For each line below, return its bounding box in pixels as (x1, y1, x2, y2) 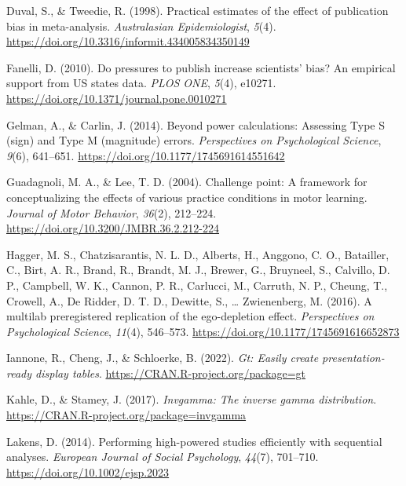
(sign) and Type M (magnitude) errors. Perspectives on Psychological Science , (6, 132, 382, 148)
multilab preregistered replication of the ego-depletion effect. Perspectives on (6, 308, 375, 324)
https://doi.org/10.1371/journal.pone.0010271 (6, 90, 227, 106)
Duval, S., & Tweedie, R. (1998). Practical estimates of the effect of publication (6, 2, 389, 18)
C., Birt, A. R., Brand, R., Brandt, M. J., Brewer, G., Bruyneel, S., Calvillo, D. (6, 261, 390, 278)
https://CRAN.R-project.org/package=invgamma (6, 407, 247, 423)
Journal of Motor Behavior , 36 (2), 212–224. (6, 204, 217, 221)
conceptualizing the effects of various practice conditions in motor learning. (6, 188, 368, 205)
